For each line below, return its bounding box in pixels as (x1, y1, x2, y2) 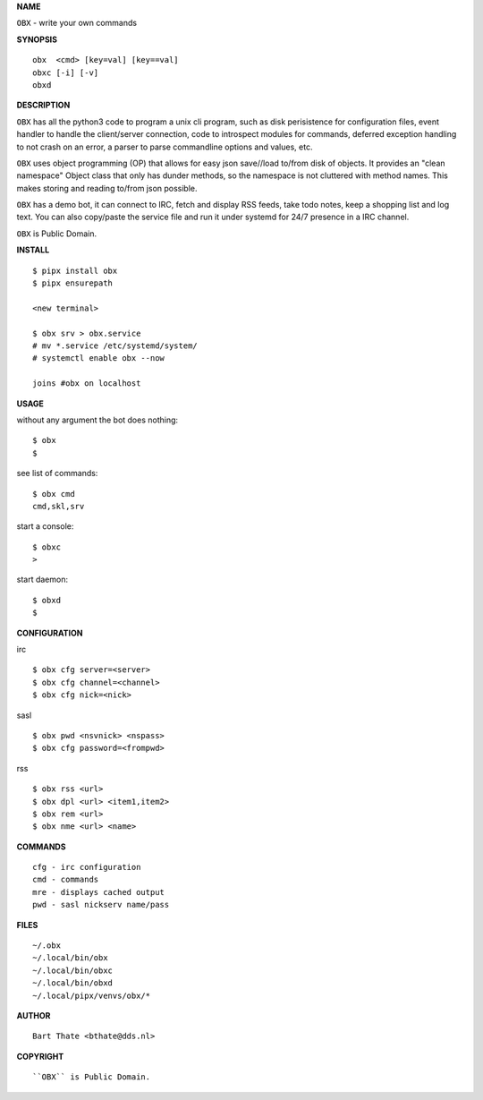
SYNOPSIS (16, 34, 58, 45)
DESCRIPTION (16, 99, 71, 111)
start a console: (16, 521, 74, 532)
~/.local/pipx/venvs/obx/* (32, 990, 151, 1001)
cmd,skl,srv (32, 501, 85, 511)
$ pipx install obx (32, 265, 118, 276)
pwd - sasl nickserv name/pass (32, 900, 170, 910)
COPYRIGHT (16, 1051, 64, 1062)
